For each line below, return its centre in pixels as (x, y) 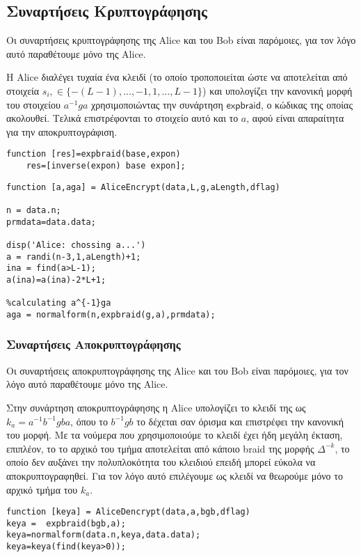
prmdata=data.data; (51, 222)
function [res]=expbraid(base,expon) (94, 154)
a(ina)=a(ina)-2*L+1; (56, 280)
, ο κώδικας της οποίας (306, 104)
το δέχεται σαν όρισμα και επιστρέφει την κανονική (240, 421)
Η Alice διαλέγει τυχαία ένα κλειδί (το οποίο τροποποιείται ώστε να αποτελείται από (177, 77)
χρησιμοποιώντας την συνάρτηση (157, 104)
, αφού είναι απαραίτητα (295, 118)
